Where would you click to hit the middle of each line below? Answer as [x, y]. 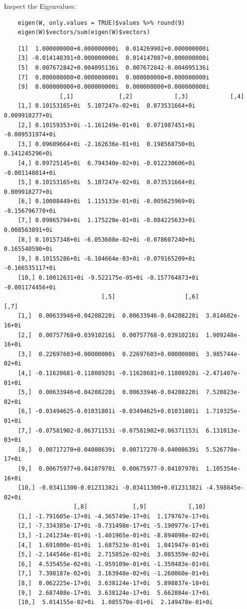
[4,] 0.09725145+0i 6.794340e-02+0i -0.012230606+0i [106, 163]
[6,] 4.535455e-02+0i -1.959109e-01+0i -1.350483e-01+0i [114, 564]
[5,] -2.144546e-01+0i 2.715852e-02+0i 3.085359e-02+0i [114, 555]
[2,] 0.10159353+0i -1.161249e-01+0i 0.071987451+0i [106, 125]
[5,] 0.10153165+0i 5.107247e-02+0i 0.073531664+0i [106, 182]
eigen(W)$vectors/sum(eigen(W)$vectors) [84, 32]
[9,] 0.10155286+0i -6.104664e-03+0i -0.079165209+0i [106, 258]
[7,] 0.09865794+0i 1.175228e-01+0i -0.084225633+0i [106, 220]
